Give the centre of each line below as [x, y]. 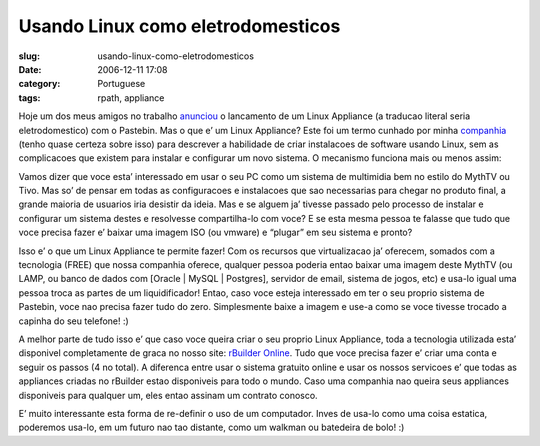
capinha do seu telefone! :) [73, 321]
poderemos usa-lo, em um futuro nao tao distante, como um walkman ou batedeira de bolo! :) [211, 427]
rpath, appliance [131, 97]
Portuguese [121, 84]
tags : [29, 97]
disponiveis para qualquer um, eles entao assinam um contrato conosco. [168, 395]
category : [39, 84]
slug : [29, 56]
